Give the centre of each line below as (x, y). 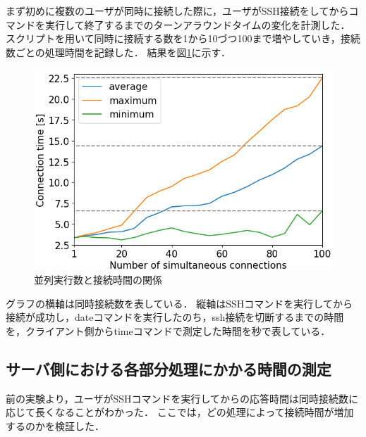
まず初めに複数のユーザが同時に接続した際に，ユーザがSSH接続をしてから (177, 11)
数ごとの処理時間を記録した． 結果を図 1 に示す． (118, 52)
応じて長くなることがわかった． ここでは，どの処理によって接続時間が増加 (180, 412)
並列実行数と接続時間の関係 (98, 279)
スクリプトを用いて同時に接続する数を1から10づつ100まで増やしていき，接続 (183, 38)
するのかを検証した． (55, 425)
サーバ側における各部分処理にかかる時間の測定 (169, 368)
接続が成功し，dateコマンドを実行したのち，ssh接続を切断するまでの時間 (175, 317)
